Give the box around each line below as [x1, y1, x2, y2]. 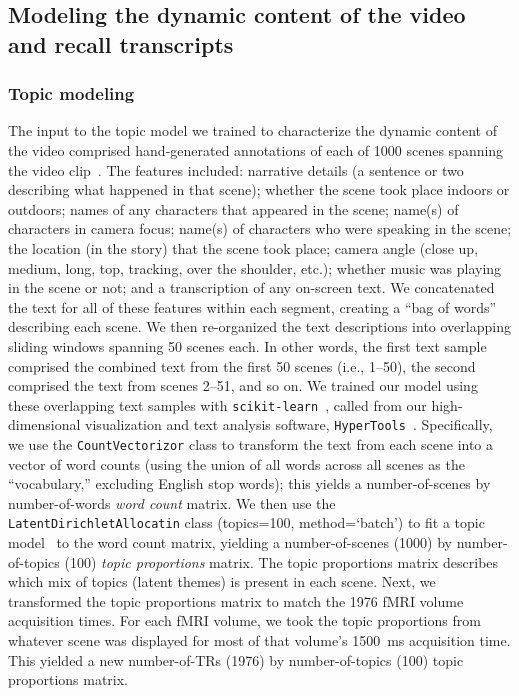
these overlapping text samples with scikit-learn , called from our [8, 394, 427, 415]
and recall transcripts [8, 28, 234, 59]
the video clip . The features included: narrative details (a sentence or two [8, 159, 464, 180]
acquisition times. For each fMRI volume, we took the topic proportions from [8, 610, 481, 631]
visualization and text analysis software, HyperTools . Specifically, [85, 414, 493, 435]
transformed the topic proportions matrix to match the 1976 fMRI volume [8, 590, 464, 611]
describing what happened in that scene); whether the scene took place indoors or [8, 179, 510, 200]
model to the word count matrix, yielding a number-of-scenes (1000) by [8, 532, 452, 553]
